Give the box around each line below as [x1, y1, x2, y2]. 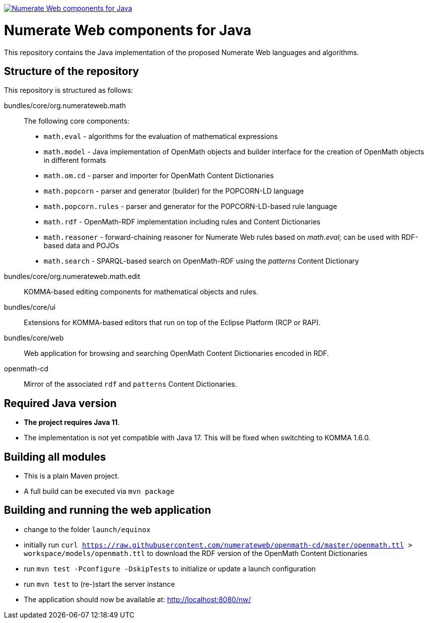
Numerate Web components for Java [4, 21, 251, 39]
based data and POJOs [44, 241, 119, 250]
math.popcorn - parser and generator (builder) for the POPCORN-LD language [44, 187, 304, 196]
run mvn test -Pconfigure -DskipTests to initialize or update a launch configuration [24, 564, 316, 573]
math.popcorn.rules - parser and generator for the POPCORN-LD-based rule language [44, 202, 337, 211]
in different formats [44, 156, 106, 165]
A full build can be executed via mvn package [24, 487, 175, 496]
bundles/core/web [4, 334, 64, 343]
